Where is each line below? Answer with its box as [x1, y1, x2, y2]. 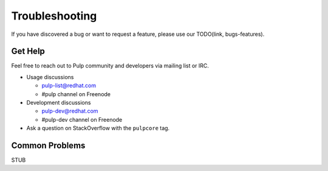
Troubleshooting [11, 9, 97, 23]
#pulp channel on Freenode [41, 90, 111, 97]
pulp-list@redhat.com [41, 82, 97, 89]
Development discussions [26, 99, 91, 106]
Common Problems [11, 141, 86, 150]
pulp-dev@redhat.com [41, 107, 98, 115]
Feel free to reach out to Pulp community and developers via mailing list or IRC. [11, 62, 210, 69]
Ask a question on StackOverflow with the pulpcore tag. [26, 125, 170, 132]
